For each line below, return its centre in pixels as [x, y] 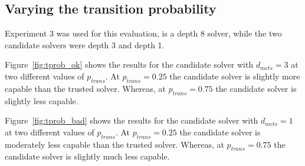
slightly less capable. [42, 100]
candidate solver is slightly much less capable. [87, 156]
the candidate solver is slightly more [235, 76]
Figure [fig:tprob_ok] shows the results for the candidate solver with [129, 64]
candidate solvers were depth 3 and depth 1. [85, 44]
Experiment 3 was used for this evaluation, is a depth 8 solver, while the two [143, 33]
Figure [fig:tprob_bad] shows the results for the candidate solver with [132, 120]
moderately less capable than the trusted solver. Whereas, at [114, 144]
